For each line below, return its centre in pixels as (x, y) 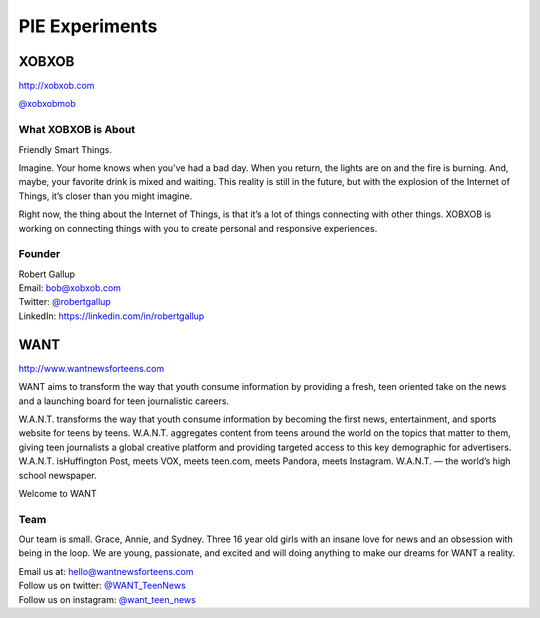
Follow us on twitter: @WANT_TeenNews (102, 586)
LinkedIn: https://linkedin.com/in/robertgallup (111, 316)
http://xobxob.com (56, 86)
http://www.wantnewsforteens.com (91, 368)
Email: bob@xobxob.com (70, 288)
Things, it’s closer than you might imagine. (105, 196)
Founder (39, 254)
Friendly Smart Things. (65, 149)
